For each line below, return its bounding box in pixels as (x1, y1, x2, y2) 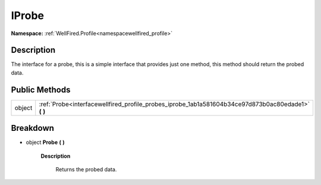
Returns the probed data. (55, 166, 117, 173)
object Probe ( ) (26, 139, 65, 146)
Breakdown (11, 123, 55, 133)
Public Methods (11, 84, 71, 95)
